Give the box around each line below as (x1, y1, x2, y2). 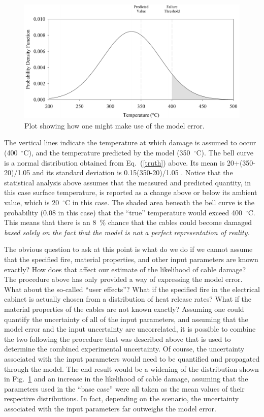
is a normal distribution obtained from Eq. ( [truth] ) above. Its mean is (4, 157, 225, 168)
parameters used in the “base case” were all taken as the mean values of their (4, 383, 245, 394)
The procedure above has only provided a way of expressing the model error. (4, 274, 243, 284)
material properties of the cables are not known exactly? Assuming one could (4, 303, 244, 314)
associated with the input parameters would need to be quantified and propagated (4, 353, 260, 364)
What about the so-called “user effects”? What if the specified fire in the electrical (4, 283, 260, 294)
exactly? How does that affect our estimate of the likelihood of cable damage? (4, 264, 246, 274)
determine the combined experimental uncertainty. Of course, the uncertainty (4, 343, 245, 354)
